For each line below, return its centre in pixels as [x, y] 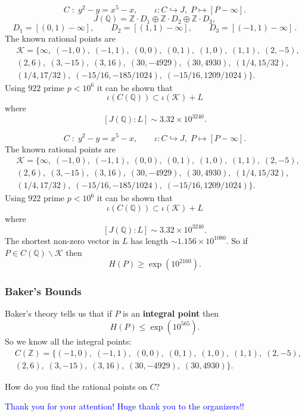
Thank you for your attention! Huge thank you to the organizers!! [125, 406]
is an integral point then [171, 313]
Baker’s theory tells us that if [58, 313]
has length [150, 240]
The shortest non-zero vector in [62, 240]
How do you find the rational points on [76, 386]
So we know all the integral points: [68, 341]
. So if [237, 240]
